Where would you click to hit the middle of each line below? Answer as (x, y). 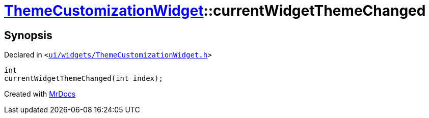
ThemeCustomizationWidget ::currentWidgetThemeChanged (215, 11)
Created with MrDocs (40, 94)
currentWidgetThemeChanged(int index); (84, 79)
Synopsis (28, 35)
